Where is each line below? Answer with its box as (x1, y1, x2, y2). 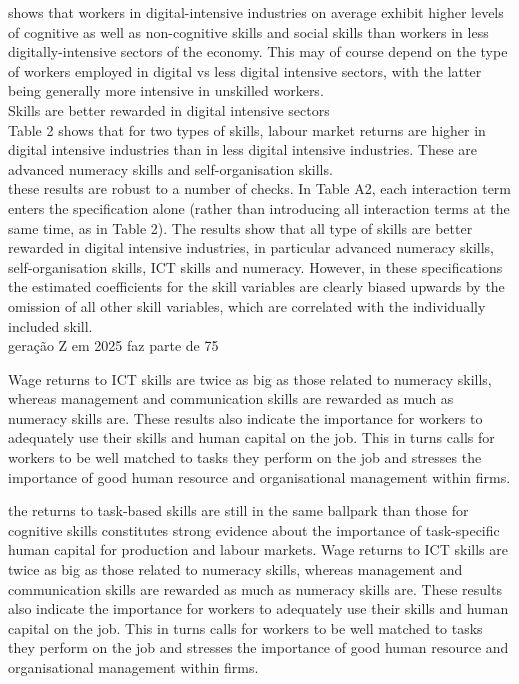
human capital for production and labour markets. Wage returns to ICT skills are (8, 539, 508, 560)
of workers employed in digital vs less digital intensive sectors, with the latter (8, 60, 482, 81)
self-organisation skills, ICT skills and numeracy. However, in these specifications (8, 256, 503, 277)
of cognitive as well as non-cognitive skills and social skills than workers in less (8, 21, 489, 42)
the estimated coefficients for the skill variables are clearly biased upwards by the (8, 276, 505, 297)
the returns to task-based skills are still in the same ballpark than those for (8, 500, 469, 521)
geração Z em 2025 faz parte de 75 (8, 335, 219, 356)
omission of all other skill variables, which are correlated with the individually (8, 295, 486, 316)
